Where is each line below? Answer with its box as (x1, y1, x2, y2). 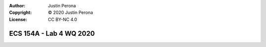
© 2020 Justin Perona (48, 10, 93, 16)
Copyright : (9, 10, 32, 16)
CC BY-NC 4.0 (48, 16, 77, 22)
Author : (9, 3, 26, 8)
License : (9, 16, 27, 22)
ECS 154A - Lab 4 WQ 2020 (9, 29, 95, 38)
